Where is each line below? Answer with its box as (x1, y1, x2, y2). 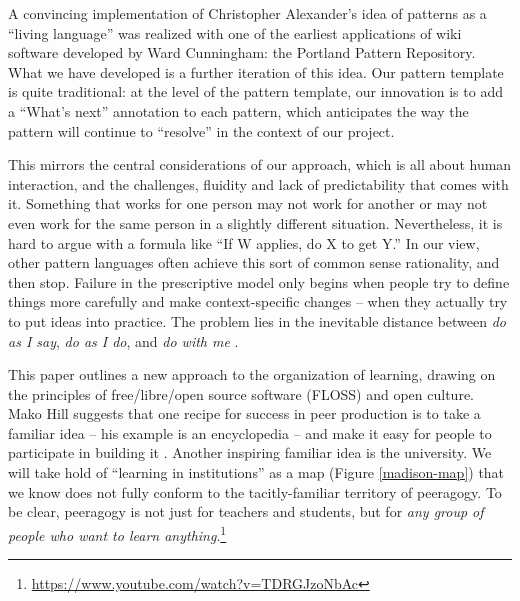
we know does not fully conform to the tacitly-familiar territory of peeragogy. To (8, 481, 502, 502)
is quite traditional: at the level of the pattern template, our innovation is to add (8, 81, 503, 102)
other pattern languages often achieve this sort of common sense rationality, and (8, 252, 500, 273)
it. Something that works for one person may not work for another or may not (8, 193, 488, 214)
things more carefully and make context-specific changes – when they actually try (8, 291, 508, 312)
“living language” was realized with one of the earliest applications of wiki (8, 22, 462, 43)
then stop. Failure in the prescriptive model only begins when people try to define (8, 271, 510, 292)
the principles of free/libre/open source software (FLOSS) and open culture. (8, 383, 475, 404)
